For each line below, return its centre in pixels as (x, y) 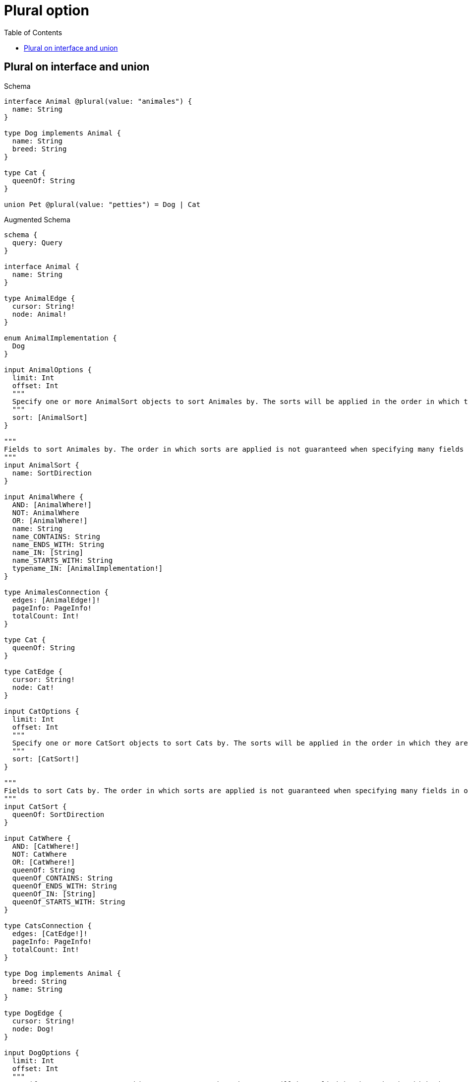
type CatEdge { (33, 671)
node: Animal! (39, 314)
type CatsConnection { (48, 925)
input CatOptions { (42, 711)
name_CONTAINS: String (56, 536)
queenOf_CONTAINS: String (62, 878)
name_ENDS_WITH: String (58, 544)
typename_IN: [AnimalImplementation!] (88, 568)
